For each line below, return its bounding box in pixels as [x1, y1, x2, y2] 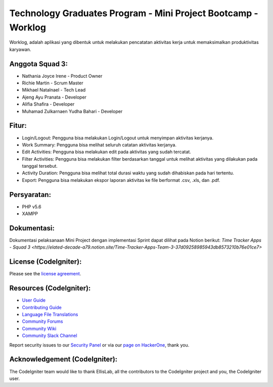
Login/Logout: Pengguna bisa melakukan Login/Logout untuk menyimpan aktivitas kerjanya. [22, 134, 214, 141]
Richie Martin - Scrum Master [22, 80, 83, 86]
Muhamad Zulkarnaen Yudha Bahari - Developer [22, 108, 123, 114]
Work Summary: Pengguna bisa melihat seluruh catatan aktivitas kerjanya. [22, 141, 177, 148]
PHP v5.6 [22, 204, 41, 210]
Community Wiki [22, 325, 57, 331]
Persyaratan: [9, 190, 52, 199]
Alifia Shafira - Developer [22, 101, 75, 107]
